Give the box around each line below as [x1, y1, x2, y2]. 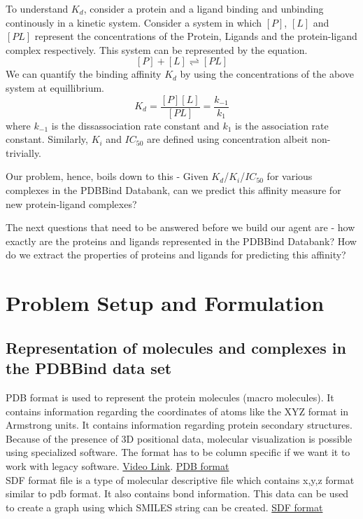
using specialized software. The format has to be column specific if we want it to [6, 445, 350, 459]
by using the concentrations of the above [180, 67, 354, 81]
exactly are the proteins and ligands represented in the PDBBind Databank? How [6, 233, 357, 248]
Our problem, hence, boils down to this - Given [6, 169, 208, 184]
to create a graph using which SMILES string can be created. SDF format [6, 499, 323, 514]
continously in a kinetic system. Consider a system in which [6, 15, 262, 29]
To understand [6, 1, 69, 15]
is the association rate [235, 118, 329, 132]
